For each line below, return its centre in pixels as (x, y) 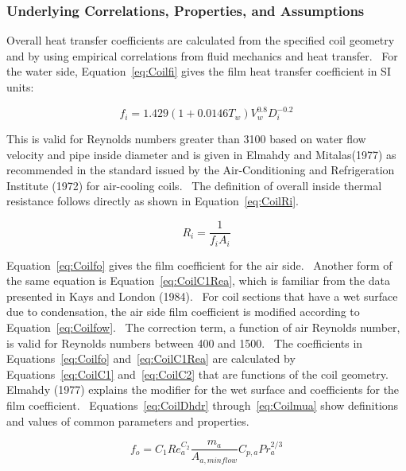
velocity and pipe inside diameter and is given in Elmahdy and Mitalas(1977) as (201, 154)
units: (20, 87)
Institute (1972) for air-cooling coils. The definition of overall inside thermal (194, 185)
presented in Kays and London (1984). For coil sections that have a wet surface (202, 296)
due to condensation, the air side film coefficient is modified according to (183, 311)
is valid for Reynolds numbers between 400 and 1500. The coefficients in (185, 343)
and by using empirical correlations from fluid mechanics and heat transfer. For (202, 55)
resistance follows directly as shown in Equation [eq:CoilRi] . (153, 201)
